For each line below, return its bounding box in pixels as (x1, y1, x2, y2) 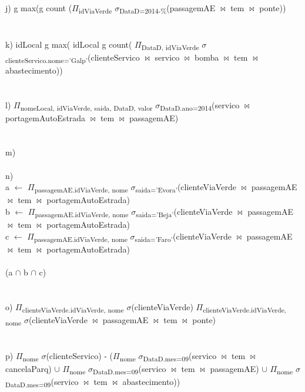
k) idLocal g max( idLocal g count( (5, 38, 132, 50)
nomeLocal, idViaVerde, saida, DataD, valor (20, 102, 153, 112)
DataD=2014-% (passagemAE (119, 2, 216, 15)
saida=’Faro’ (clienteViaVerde (135, 230, 232, 244)
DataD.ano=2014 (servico (160, 98, 240, 112)
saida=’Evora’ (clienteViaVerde (135, 181, 236, 195)
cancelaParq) (5, 363, 52, 375)
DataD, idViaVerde (141, 42, 199, 52)
